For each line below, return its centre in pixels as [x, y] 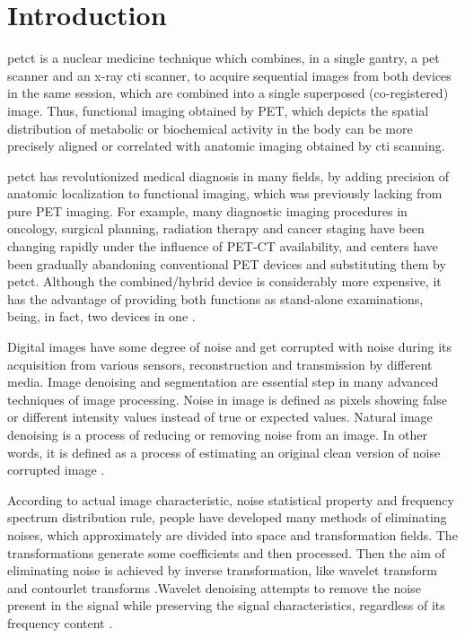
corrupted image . [56, 470]
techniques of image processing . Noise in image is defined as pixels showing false [227, 399]
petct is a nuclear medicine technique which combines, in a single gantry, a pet [224, 58]
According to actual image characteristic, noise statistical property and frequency [231, 499]
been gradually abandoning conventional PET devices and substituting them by [227, 263]
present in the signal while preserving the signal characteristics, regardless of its [226, 605]
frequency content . [60, 622]
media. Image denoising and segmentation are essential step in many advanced [223, 382]
